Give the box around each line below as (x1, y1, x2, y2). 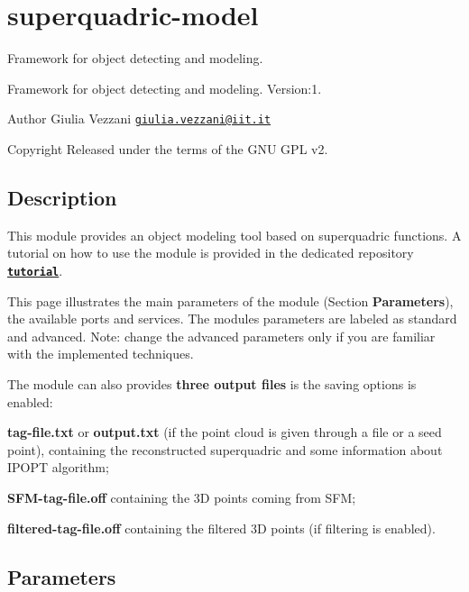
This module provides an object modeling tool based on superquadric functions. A (7, 225, 462, 244)
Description (7, 183, 117, 211)
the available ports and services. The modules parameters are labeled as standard (7, 309, 457, 328)
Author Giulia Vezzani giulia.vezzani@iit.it (7, 109, 271, 128)
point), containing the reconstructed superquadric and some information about (7, 440, 443, 459)
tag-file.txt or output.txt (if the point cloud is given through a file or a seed (7, 423, 442, 442)
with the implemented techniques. (7, 344, 194, 363)
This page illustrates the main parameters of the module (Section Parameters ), (7, 291, 454, 310)
